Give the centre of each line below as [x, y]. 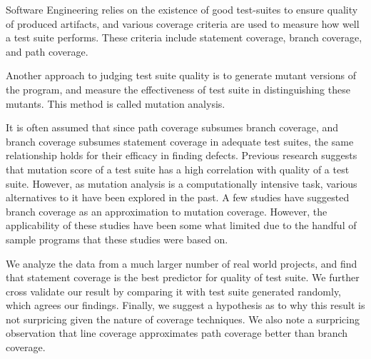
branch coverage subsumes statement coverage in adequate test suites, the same [180, 141]
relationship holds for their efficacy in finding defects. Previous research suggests [182, 155]
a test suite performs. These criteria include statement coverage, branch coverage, [184, 37]
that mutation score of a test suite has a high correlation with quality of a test [178, 169]
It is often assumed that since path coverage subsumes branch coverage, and [172, 127]
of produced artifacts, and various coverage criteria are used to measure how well [183, 23]
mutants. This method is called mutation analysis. [116, 103]
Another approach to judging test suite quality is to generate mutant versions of [181, 75]
